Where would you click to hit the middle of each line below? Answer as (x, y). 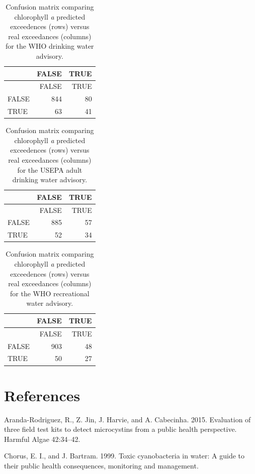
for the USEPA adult (50, 169)
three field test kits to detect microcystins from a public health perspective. (120, 429)
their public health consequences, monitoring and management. (101, 466)
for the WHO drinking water (50, 46)
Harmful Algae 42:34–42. (42, 439)
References (42, 395)
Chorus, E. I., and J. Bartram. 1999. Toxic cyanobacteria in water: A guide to (124, 456)
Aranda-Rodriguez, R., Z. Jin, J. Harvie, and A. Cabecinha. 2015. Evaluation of (127, 419)
